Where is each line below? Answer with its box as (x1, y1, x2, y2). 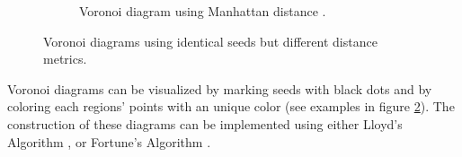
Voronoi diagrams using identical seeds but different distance (43, 31, 378, 50)
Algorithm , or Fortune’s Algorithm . (7, 132, 211, 151)
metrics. (43, 49, 87, 68)
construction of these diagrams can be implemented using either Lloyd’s (7, 114, 403, 133)
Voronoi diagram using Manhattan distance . (79, 2, 326, 20)
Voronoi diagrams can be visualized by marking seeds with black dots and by (7, 79, 432, 98)
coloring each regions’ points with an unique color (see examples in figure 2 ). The (7, 97, 455, 116)
